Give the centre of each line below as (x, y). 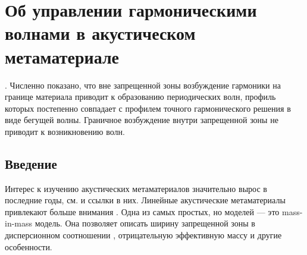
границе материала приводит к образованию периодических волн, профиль (140, 97)
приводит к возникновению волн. (65, 131)
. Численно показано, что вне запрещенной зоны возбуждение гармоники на (143, 85)
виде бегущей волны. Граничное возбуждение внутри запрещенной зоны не (142, 120)
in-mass (19, 223)
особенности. (29, 246)
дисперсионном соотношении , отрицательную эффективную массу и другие (143, 235)
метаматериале (62, 56)
